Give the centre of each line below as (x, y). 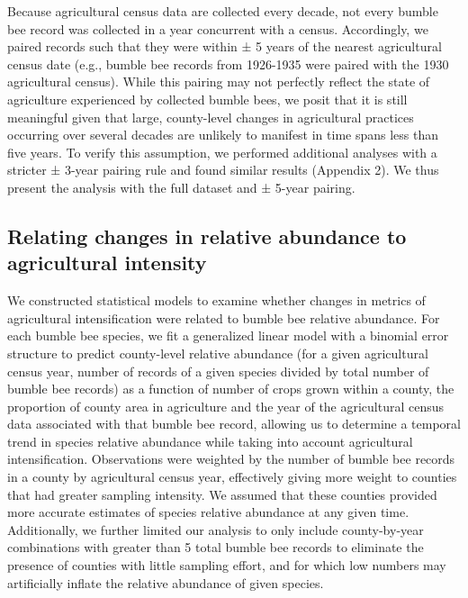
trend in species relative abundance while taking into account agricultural (210, 441)
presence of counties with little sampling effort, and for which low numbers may (227, 565)
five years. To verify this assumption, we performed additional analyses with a (222, 152)
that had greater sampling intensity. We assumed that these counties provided (222, 494)
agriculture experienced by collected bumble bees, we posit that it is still (207, 99)
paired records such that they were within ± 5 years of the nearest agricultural (225, 46)
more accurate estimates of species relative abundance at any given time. (208, 512)
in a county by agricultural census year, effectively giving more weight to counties (232, 477)
